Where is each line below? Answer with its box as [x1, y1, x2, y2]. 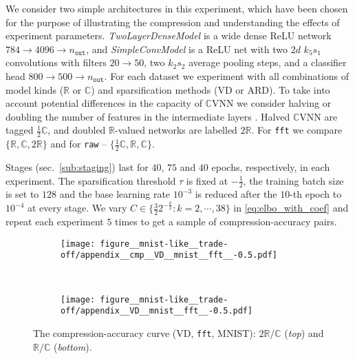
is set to [6, 187, 39, 201]
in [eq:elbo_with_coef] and [233, 201, 349, 215]
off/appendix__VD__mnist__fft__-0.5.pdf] [61, 306, 253, 316]
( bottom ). [53, 339, 92, 353]
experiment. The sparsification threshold [6, 173, 176, 187]
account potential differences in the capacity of [6, 96, 202, 110]
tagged [6, 123, 34, 137]
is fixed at [186, 173, 228, 187]
